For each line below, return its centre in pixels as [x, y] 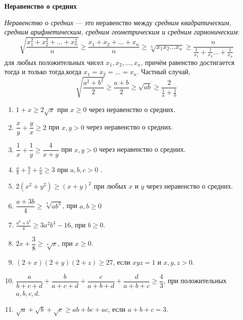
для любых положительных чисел [54, 62]
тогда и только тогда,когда [43, 72]
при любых [110, 186]
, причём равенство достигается [188, 62]
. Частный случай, [164, 72]
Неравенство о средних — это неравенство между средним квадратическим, [118, 22]
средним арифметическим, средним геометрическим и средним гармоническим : [122, 32]
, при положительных [195, 280]
